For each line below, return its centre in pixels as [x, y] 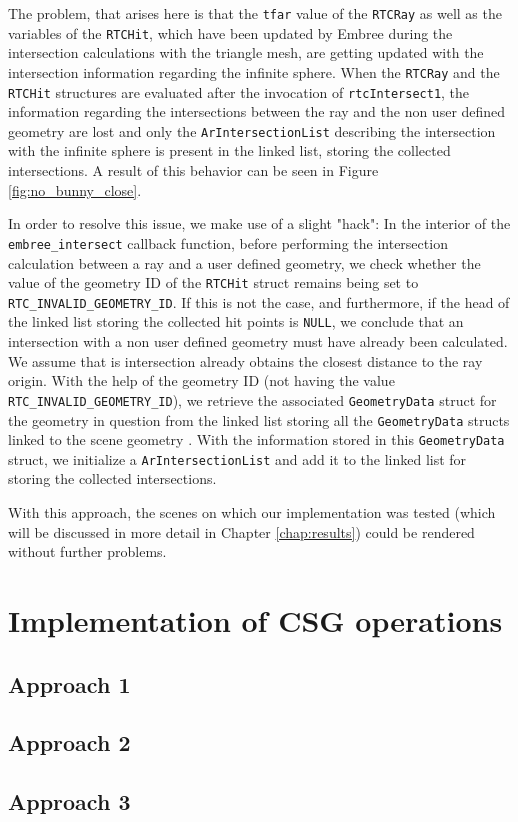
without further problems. [87, 551]
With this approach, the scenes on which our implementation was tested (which [252, 512]
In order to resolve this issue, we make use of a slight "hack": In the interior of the [259, 223]
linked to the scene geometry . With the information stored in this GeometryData [256, 439]
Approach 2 [69, 742]
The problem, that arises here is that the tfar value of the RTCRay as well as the [255, 13]
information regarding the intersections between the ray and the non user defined [257, 111]
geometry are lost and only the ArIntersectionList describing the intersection [252, 130]
